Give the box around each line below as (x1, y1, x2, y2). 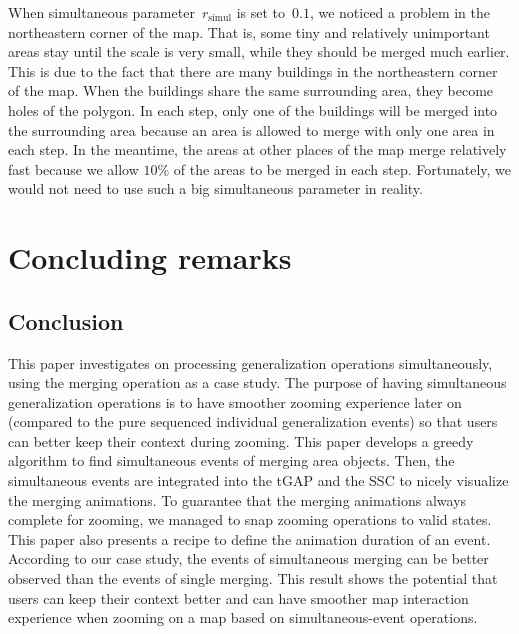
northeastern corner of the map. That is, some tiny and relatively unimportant (8, 21, 490, 42)
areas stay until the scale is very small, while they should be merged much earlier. (8, 41, 510, 62)
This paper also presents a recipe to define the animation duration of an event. (8, 528, 491, 549)
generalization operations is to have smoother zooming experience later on (8, 391, 462, 412)
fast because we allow (8, 158, 139, 179)
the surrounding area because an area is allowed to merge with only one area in (8, 119, 495, 140)
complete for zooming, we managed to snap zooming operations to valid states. (8, 509, 492, 530)
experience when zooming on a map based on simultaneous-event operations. (8, 607, 478, 628)
